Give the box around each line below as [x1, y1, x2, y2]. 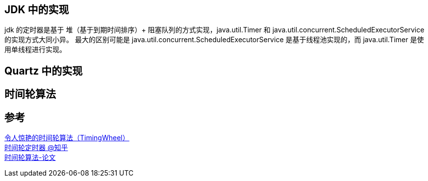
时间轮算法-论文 [4, 153, 56, 162]
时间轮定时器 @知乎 [4, 143, 68, 152]
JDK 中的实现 [4, 3, 69, 16]
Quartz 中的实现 [4, 64, 83, 77]
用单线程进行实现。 [4, 45, 66, 54]
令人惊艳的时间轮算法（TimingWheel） [4, 133, 129, 142]
